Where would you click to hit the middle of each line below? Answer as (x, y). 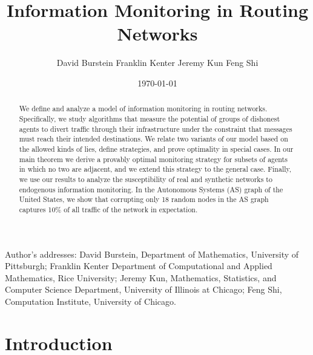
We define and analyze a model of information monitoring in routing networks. (143, 109)
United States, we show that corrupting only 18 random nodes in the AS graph (144, 199)
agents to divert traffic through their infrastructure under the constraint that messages (156, 129)
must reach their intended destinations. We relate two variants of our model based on (153, 139)
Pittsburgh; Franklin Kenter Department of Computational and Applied (139, 266)
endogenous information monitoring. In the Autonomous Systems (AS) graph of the (151, 189)
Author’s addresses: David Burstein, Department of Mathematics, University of (152, 254)
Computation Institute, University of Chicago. (91, 301)
